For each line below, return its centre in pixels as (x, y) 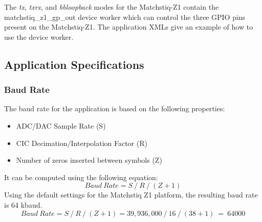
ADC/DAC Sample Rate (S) (61, 125)
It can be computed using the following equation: (81, 177)
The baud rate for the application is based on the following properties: (115, 108)
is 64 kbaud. (23, 204)
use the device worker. (39, 36)
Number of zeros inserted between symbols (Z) (89, 160)
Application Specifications (74, 64)
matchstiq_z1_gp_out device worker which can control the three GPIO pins (125, 17)
